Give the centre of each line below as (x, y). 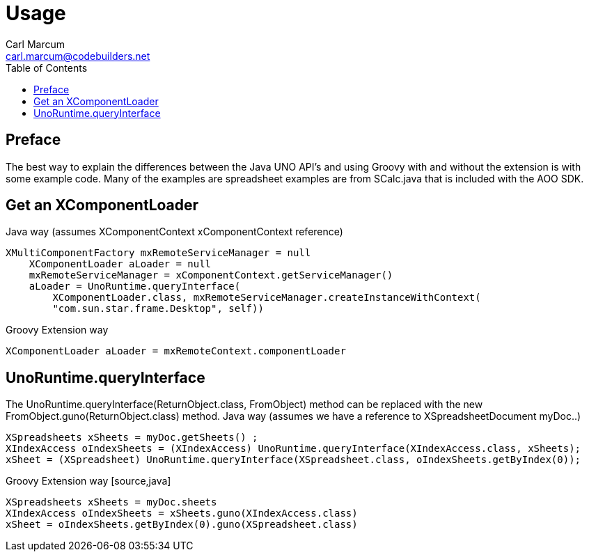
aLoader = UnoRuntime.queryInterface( (135, 287)
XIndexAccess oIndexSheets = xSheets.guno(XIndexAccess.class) (182, 513)
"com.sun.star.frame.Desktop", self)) (158, 309)
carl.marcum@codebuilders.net (78, 56)
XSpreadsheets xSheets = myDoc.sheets (111, 502)
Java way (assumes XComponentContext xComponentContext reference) (174, 232)
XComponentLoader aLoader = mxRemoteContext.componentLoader (176, 351)
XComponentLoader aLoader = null (120, 264)
